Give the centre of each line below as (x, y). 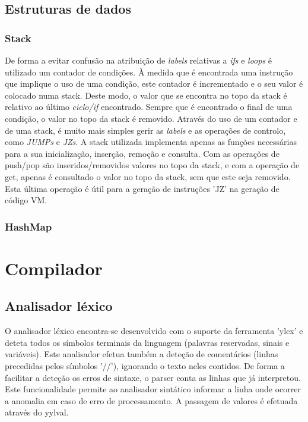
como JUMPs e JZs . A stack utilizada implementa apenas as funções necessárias (151, 142)
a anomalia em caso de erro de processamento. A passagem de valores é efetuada (151, 400)
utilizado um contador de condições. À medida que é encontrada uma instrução (149, 72)
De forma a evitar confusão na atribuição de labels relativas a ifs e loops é (139, 60)
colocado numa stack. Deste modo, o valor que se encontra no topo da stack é (146, 95)
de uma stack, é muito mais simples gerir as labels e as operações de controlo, (145, 130)
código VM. (26, 200)
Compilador (54, 268)
